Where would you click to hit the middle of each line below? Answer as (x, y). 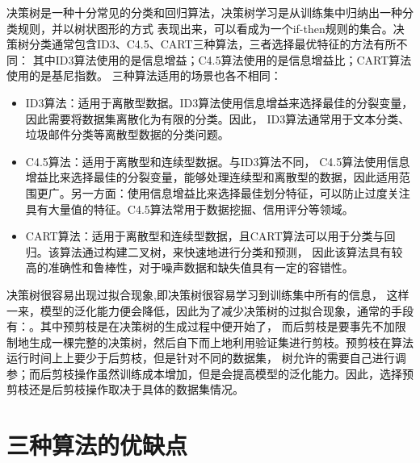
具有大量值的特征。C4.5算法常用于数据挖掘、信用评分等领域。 (189, 209)
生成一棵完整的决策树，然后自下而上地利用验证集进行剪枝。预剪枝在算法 (221, 342)
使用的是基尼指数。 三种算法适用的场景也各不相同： (144, 75)
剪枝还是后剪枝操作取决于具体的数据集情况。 (125, 389)
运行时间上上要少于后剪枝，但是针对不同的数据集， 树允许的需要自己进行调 (206, 358)
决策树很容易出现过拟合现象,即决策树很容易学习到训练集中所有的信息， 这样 (208, 294)
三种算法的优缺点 (97, 445)
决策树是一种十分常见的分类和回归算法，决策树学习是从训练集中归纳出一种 (204, 12)
